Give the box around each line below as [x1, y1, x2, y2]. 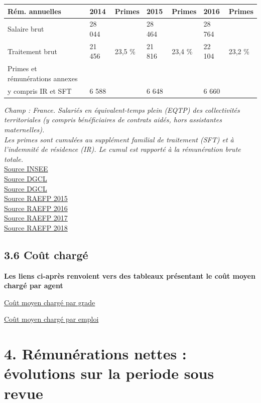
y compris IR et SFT [8, 85, 72, 96]
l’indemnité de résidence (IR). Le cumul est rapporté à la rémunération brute [4, 144, 241, 154]
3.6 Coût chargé [4, 247, 88, 262]
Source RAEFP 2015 [4, 193, 68, 204]
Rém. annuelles [8, 6, 61, 16]
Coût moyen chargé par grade [4, 297, 95, 307]
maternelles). [4, 124, 45, 134]
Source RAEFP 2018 [4, 222, 68, 233]
